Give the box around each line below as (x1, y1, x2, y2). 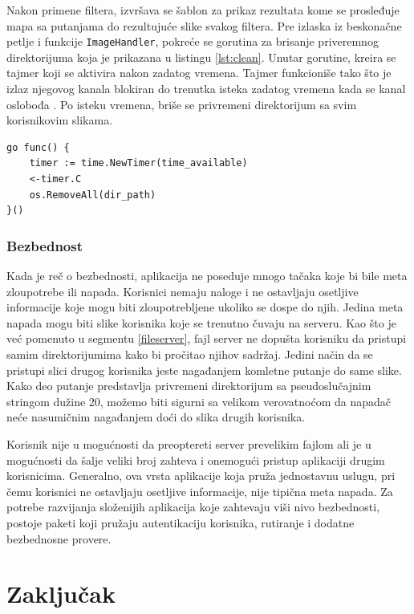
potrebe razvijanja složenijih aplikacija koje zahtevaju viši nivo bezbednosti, (6, 498, 380, 515)
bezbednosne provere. (6, 530, 112, 547)
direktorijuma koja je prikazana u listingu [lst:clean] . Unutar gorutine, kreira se (6, 48, 396, 65)
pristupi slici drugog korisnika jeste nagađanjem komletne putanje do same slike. (6, 361, 402, 378)
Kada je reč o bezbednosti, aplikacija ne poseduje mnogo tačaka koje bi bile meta (6, 267, 408, 283)
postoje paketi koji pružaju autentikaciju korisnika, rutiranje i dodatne (6, 514, 355, 531)
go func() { (6, 141, 70, 153)
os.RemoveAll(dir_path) (29, 189, 156, 201)
